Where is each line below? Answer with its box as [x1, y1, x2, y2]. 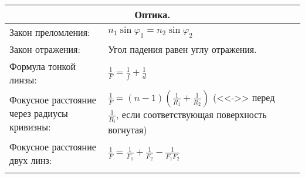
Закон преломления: [9, 25, 90, 39]
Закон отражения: [9, 42, 80, 56]
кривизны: [9, 120, 51, 134]
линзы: [9, 73, 37, 86]
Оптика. [134, 8, 171, 21]
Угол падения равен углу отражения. [108, 42, 257, 56]
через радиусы [9, 106, 68, 120]
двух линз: [9, 153, 52, 167]
